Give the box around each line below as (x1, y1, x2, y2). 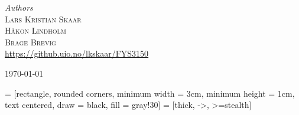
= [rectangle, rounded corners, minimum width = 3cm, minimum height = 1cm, (5, 87, 295, 99)
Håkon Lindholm (5, 24, 66, 37)
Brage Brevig (5, 35, 56, 48)
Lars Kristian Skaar (5, 12, 82, 25)
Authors (5, 1, 33, 13)
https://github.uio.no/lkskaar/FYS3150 (5, 47, 149, 60)
